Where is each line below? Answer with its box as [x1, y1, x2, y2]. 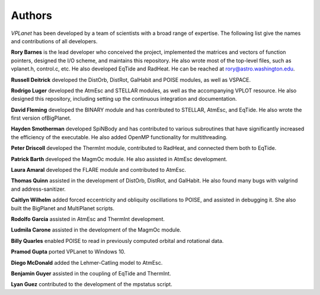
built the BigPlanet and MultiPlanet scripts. [11, 204, 115, 211]
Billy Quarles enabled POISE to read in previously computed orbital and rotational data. [11, 237, 224, 244]
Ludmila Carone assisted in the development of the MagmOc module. [11, 226, 182, 233]
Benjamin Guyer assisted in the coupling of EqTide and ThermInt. [11, 270, 171, 277]
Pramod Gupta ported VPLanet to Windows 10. [11, 248, 126, 255]
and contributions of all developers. [11, 37, 98, 44]
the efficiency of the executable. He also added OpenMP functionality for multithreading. [11, 133, 228, 140]
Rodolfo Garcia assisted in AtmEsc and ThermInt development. [11, 215, 165, 222]
